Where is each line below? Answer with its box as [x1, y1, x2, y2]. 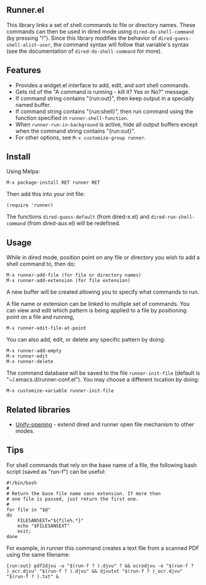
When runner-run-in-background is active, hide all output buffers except [15, 120, 198, 128]
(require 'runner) [6, 202, 53, 208]
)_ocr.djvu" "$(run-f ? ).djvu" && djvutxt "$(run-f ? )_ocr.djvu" [6, 568, 183, 574]
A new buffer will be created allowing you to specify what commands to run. [6, 288, 199, 296]
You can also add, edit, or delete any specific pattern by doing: [6, 336, 165, 344]
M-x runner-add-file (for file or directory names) [6, 272, 141, 278]
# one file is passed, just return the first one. [6, 496, 139, 502]
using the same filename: [6, 551, 71, 558]
